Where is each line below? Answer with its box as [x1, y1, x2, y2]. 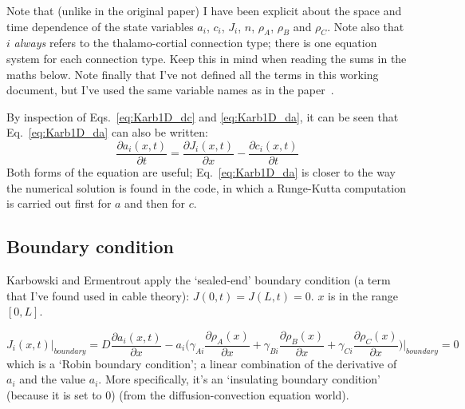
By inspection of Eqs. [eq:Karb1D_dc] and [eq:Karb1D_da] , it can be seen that [6, 108, 399, 125]
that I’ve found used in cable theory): [6, 287, 190, 304]
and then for [124, 195, 186, 212]
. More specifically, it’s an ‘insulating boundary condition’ [98, 371, 380, 387]
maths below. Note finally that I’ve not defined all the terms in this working [6, 66, 379, 82]
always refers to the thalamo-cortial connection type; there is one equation [14, 34, 377, 51]
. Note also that [327, 18, 404, 34]
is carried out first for [6, 195, 112, 212]
